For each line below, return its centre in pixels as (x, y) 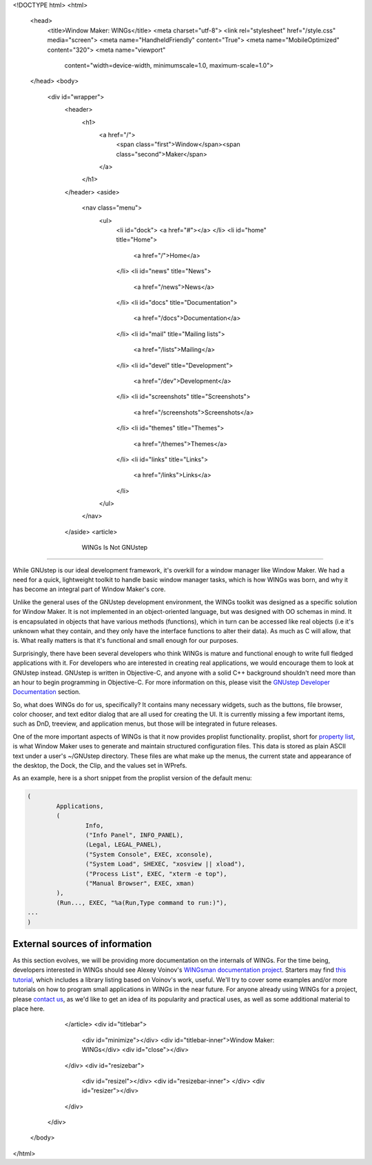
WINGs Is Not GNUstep (115, 548)
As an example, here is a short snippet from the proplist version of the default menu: (132, 778)
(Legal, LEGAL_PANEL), (123, 845)
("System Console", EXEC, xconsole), (149, 854)
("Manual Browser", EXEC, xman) (140, 883)
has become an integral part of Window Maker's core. (89, 589)
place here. (29, 1008)
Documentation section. (46, 692)
